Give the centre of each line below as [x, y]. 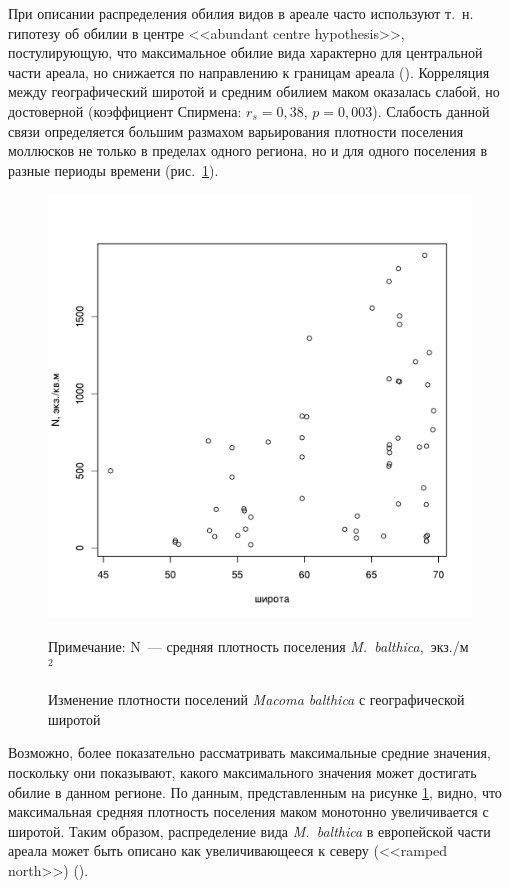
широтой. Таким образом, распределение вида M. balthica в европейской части [249, 830]
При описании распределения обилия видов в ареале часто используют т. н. [241, 13]
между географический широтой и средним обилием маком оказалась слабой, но [254, 91]
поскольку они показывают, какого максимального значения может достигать [242, 771]
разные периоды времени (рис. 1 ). [113, 169]
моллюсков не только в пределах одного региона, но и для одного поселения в [248, 150]
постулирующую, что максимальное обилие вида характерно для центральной [245, 52]
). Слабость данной [431, 110]
